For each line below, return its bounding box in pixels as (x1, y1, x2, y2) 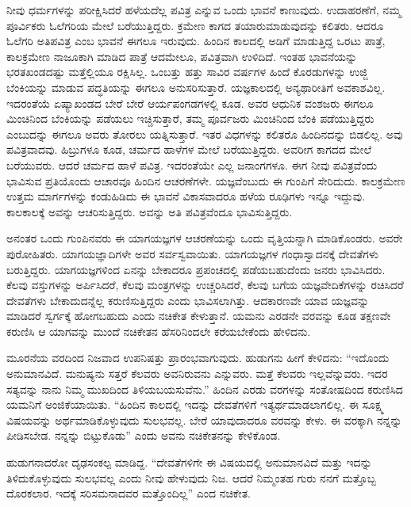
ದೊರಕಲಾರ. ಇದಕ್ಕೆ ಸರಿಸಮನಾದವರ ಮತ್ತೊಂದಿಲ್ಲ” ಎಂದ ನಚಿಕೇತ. (6, 485, 252, 501)
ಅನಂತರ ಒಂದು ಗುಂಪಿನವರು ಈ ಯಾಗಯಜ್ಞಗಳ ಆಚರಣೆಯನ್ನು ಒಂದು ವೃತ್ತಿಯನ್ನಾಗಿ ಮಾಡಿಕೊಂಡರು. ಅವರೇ (6, 230, 403, 246)
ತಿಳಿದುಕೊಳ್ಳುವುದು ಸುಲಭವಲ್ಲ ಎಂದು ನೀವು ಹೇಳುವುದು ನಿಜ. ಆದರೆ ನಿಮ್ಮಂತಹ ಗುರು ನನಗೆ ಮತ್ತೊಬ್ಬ (6, 469, 376, 486)
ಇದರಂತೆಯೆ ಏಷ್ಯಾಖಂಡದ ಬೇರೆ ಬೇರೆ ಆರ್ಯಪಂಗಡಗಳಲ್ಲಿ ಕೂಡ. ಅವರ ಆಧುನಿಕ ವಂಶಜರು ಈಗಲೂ (6, 94, 374, 111)
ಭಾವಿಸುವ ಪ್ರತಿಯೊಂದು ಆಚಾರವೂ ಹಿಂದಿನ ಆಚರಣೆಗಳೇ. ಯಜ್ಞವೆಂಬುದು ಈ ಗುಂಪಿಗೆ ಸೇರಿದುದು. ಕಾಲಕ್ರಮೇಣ (6, 172, 405, 189)
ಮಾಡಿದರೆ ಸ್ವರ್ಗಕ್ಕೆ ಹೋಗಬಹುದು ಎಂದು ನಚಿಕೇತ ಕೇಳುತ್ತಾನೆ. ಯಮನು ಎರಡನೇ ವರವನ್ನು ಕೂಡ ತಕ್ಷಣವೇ (6, 307, 391, 324)
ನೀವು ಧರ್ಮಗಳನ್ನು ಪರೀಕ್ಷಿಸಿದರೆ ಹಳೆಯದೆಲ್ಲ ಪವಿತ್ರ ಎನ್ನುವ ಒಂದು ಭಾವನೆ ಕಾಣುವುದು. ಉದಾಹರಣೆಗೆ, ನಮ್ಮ (6, 2, 401, 17)
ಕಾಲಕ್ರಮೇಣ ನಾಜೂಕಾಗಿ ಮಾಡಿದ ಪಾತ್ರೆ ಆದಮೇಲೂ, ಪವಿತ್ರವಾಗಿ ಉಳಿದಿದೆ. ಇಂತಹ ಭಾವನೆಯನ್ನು (6, 48, 358, 64)
